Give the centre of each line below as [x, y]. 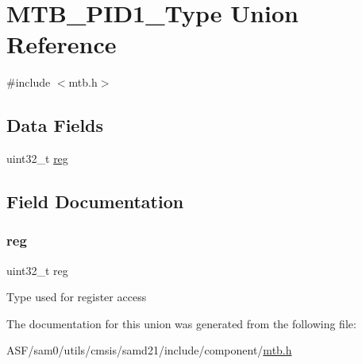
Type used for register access [77, 297]
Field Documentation [95, 201]
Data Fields [55, 125]
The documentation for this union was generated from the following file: [181, 323]
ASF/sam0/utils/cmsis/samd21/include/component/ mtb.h [149, 350]
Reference [62, 44]
